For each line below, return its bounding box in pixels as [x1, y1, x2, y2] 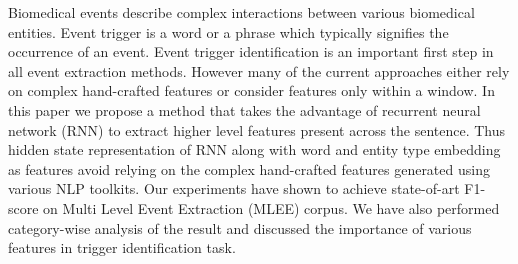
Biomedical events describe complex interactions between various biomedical [8, 2, 475, 22]
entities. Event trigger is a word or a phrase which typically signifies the [8, 21, 449, 42]
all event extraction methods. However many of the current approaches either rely [8, 60, 510, 81]
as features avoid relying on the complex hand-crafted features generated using [8, 158, 490, 179]
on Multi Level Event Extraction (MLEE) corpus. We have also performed [43, 197, 500, 218]
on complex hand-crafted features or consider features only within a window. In [8, 80, 495, 101]
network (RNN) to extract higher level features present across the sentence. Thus [8, 119, 506, 140]
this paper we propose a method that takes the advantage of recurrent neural [8, 99, 481, 120]
